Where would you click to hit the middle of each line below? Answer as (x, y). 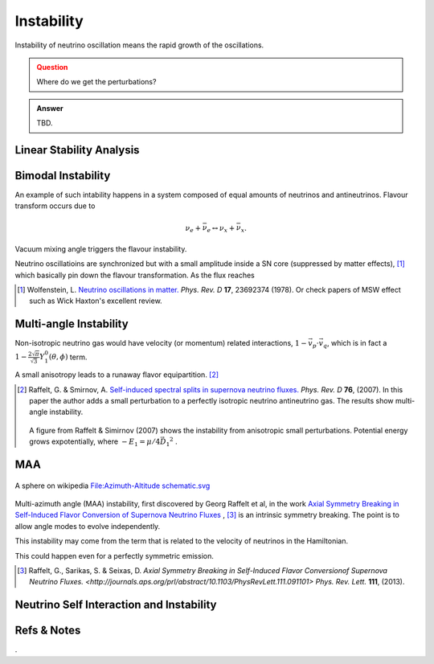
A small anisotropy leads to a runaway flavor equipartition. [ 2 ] (117, 375)
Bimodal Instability (63, 176)
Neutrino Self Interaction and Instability (116, 605)
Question (52, 67)
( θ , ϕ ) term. (68, 357)
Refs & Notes (48, 631)
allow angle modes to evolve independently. (88, 526)
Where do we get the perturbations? (96, 82)
